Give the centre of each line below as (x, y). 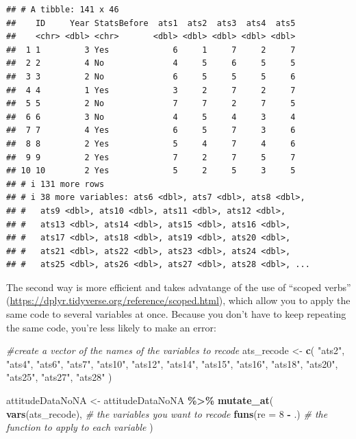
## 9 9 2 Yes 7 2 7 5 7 (151, 157)
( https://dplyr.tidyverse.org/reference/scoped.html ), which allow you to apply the (178, 300)
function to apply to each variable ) (80, 427)
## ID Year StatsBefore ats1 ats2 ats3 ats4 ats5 (151, 23)
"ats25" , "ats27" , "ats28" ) (59, 377)
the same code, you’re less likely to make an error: (111, 327)
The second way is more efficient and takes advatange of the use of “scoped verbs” (179, 287)
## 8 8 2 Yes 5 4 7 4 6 (151, 143)
